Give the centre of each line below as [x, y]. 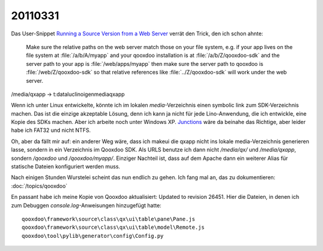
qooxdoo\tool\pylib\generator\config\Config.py [93, 236]
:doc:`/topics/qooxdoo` [39, 186]
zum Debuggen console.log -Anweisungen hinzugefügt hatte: [86, 205]
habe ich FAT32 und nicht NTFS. [51, 130]
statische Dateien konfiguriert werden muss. [66, 167]
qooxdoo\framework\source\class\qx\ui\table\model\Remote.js [113, 227]
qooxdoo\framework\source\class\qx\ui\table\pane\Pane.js [109, 219]
